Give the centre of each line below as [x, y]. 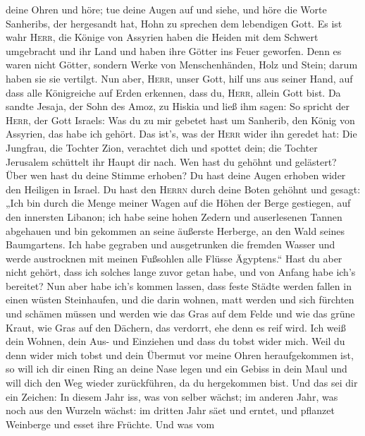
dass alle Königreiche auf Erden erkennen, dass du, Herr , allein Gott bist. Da [173, 92]
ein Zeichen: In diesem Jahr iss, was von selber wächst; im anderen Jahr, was [172, 396]
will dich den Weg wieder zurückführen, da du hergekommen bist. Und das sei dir [182, 383]
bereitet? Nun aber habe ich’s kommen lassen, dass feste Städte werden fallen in [179, 285]
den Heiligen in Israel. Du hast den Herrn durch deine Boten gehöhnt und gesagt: [183, 189]
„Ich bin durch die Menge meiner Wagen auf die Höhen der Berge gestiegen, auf [178, 203]
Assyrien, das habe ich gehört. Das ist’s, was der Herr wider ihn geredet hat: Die [181, 134]
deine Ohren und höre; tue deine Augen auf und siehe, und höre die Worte [166, 9]
